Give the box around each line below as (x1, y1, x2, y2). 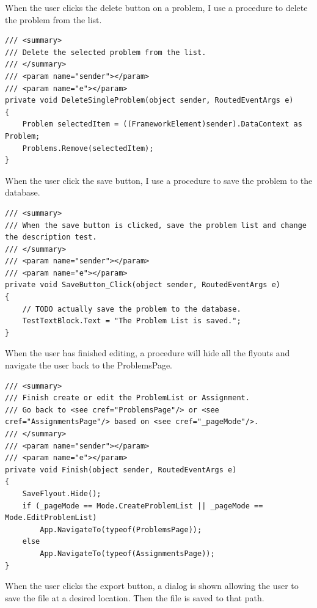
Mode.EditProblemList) (5, 513, 97, 522)
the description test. (5, 233, 97, 242)
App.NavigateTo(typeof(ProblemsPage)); (40, 525, 202, 534)
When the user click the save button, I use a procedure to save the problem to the (5, 174, 313, 186)
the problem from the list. (5, 13, 102, 26)
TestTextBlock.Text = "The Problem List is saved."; (22, 317, 241, 326)
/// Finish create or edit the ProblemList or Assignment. (5, 394, 250, 403)
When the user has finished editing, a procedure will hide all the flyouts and (5, 346, 290, 359)
